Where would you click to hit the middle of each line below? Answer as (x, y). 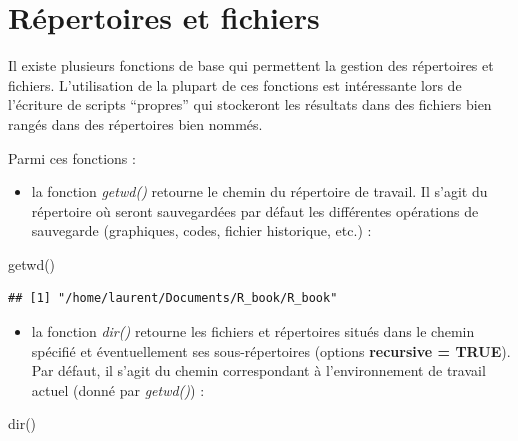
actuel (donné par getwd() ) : (118, 389)
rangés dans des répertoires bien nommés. (135, 123)
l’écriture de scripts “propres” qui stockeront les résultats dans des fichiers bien (250, 104)
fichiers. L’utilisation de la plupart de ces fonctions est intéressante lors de (235, 84)
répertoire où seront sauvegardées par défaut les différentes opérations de (255, 210)
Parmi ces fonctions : (72, 157)
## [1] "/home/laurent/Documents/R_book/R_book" (173, 298)
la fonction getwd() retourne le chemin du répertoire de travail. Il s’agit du (259, 191)
